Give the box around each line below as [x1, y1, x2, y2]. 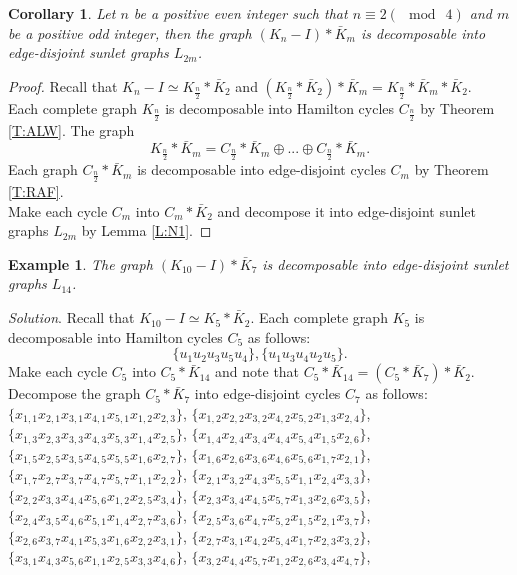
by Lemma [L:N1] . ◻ [81, 220, 212, 241]
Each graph [8, 159, 78, 180]
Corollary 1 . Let [8, 3, 116, 23]
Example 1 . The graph [8, 253, 153, 274]
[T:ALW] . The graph [8, 119, 135, 140]
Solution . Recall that [8, 307, 135, 328]
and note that [215, 361, 300, 382]
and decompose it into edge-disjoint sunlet [217, 200, 477, 221]
